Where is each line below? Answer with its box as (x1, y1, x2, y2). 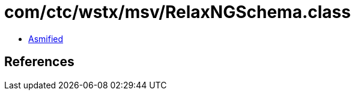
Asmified (28, 33, 64, 44)
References (4, 54, 74, 70)
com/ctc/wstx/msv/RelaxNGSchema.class (4, 2, 351, 22)
